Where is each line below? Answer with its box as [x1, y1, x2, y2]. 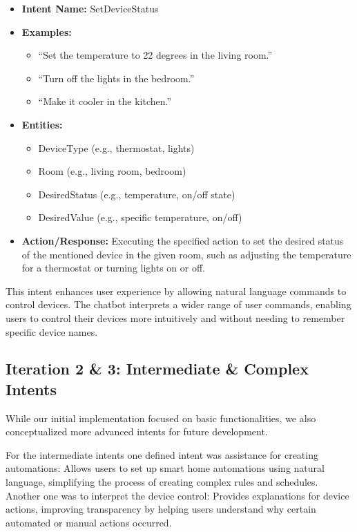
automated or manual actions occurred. [6, 515, 172, 529]
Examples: [21, 24, 72, 39]
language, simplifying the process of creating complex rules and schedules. [6, 475, 318, 489]
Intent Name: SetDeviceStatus [21, 1, 159, 15]
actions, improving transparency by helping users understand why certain [6, 502, 316, 516]
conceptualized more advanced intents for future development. [6, 424, 268, 439]
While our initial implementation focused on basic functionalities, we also [6, 410, 316, 425]
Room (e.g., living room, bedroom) [38, 164, 186, 178]
